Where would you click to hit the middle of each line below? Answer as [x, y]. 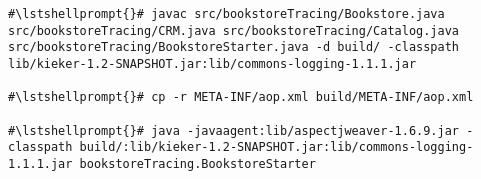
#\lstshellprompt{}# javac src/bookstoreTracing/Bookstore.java [226, 14]
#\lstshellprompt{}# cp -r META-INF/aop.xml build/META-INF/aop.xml [241, 97]
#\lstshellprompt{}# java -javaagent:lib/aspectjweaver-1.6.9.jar [234, 130]
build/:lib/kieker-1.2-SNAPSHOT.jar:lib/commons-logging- [276, 147]
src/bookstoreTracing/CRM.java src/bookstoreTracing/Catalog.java [234, 30]
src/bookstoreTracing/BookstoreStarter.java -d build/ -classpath [234, 47]
